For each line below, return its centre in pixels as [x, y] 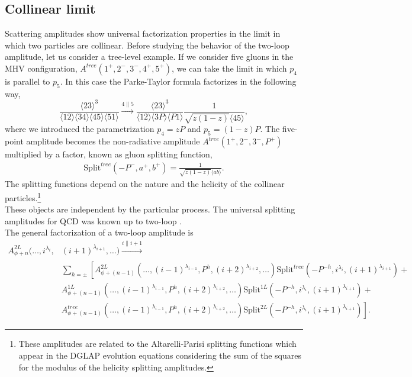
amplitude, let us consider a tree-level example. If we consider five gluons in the [149, 57]
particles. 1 [23, 197]
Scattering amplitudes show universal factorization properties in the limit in [143, 33]
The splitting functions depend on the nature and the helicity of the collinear [145, 184]
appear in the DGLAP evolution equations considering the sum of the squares [160, 355]
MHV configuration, [41, 68]
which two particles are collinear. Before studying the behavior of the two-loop [147, 45]
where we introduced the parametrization [80, 129]
